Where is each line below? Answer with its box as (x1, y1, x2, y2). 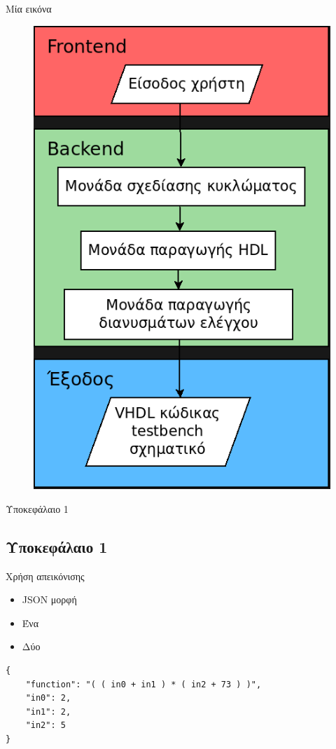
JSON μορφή (22, 592, 77, 607)
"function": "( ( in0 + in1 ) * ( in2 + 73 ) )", (25, 679, 262, 689)
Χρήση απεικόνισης (6, 568, 85, 583)
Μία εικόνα (6, 1, 52, 15)
